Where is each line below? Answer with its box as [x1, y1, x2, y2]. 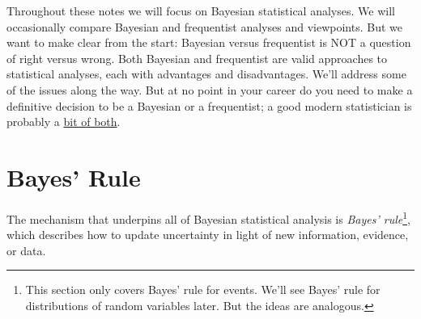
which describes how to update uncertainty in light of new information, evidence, [6, 226, 409, 243]
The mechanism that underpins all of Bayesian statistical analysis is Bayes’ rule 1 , [6, 208, 410, 227]
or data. [6, 241, 46, 258]
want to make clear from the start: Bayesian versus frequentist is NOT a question [6, 34, 411, 51]
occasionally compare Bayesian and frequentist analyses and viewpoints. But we [6, 18, 402, 35]
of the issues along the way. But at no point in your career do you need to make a [6, 81, 413, 98]
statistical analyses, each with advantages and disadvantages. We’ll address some [6, 65, 406, 82]
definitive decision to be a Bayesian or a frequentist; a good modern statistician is [6, 97, 412, 114]
